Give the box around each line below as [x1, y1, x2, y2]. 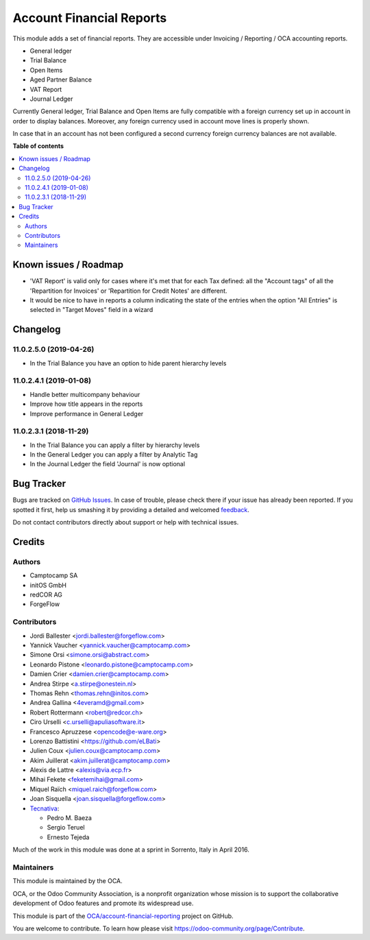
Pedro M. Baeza [47, 814, 92, 822]
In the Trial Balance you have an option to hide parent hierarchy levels [29, 359, 227, 367]
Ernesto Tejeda [47, 833, 90, 841]
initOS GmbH [29, 581, 66, 589]
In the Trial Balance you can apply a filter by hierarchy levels [29, 441, 200, 449]
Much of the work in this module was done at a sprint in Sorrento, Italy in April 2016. [12, 845, 249, 854]
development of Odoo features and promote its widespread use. [12, 899, 194, 908]
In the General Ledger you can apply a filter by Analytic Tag [29, 450, 198, 459]
